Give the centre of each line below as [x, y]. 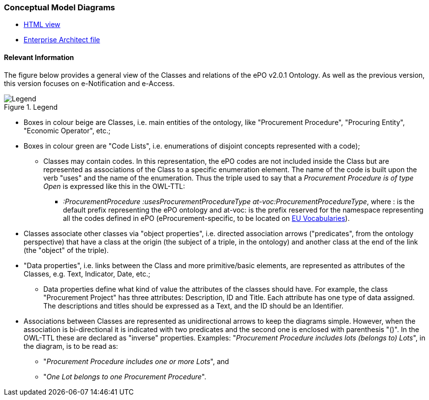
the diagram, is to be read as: [71, 346]
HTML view [42, 25]
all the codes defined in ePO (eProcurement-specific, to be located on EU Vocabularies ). [206, 218]
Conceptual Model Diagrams [60, 7]
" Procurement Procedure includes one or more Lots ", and [136, 361]
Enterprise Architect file [62, 40]
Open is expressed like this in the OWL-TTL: [114, 186]
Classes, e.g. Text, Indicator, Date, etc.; [87, 274]
